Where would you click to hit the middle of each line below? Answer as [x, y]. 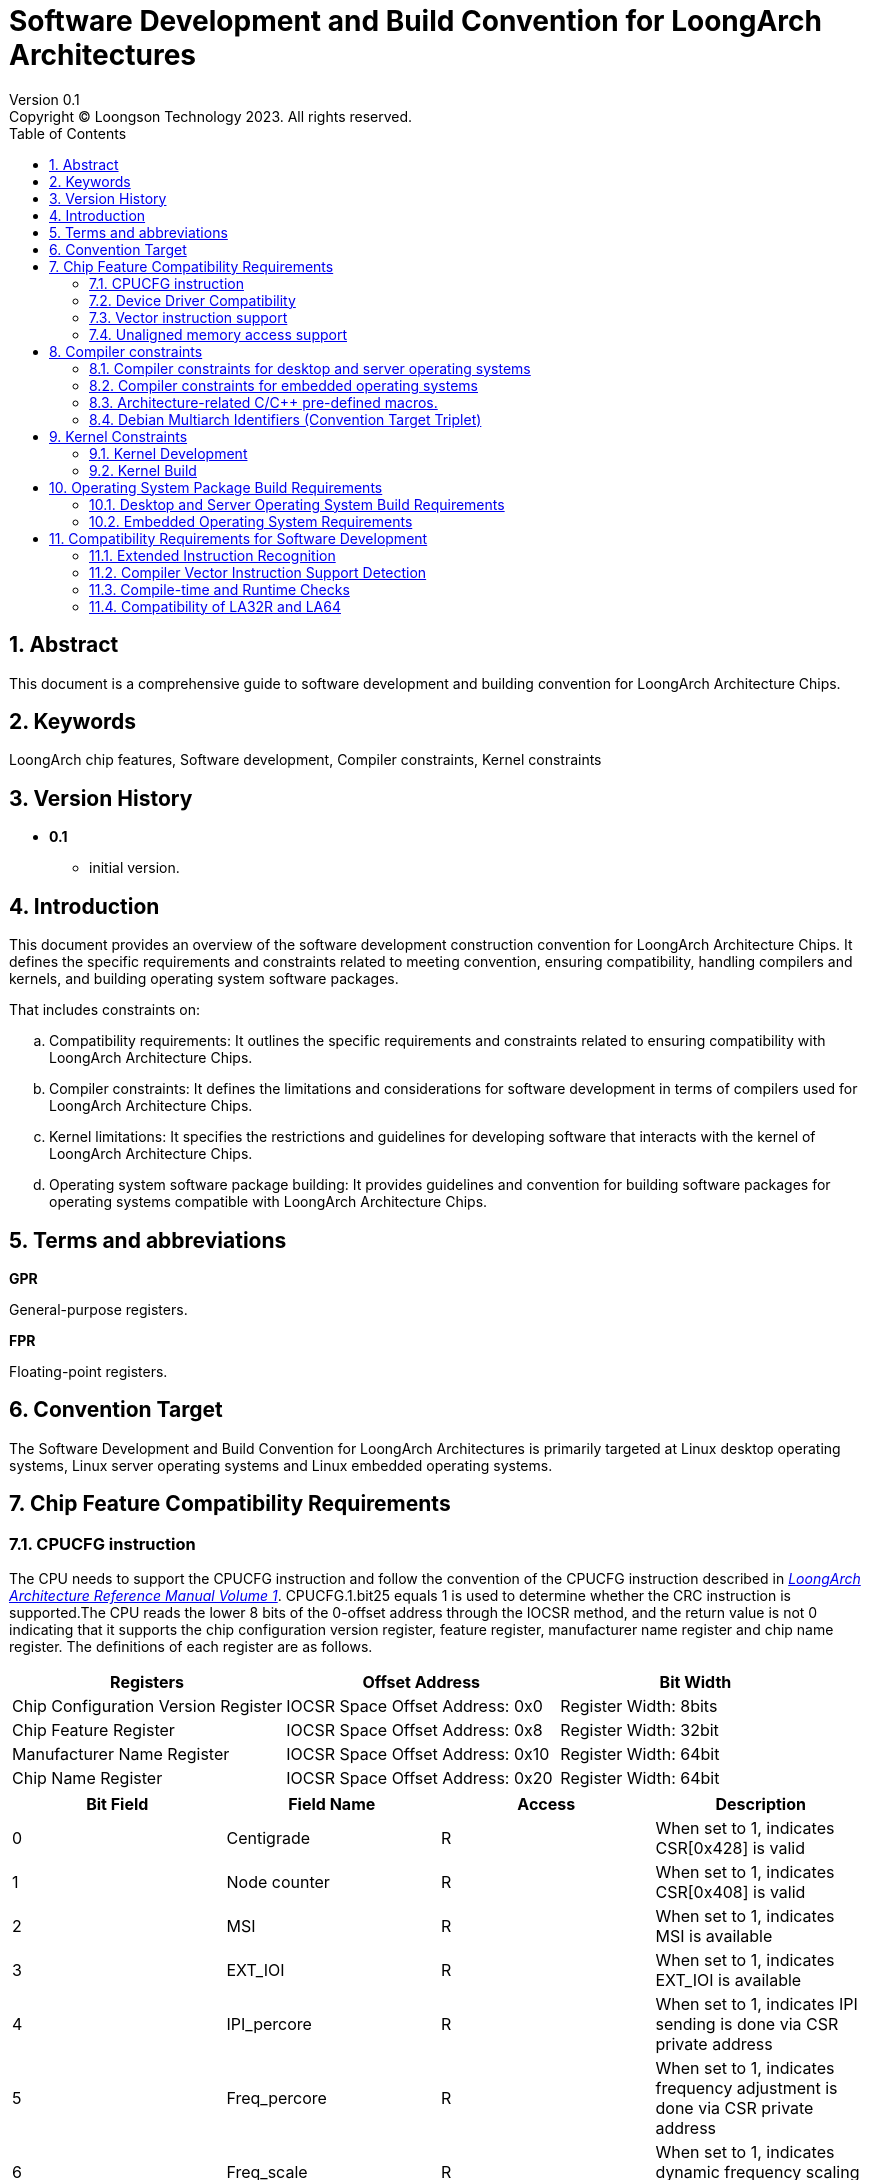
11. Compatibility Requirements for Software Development [238, 538]
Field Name [332, 1804]
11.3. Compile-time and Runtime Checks [219, 589]
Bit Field [117, 1804]
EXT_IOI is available [728, 1980]
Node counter [278, 1882]
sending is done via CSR [747, 2024]
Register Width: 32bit [639, 1730]
